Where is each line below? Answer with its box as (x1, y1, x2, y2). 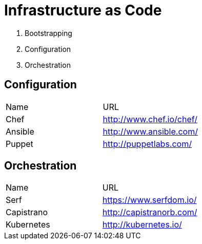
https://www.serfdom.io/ (102, 195, 197, 205)
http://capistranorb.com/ (102, 207, 197, 218)
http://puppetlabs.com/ (103, 138, 192, 149)
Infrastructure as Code (4, 2, 162, 19)
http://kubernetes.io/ (102, 219, 182, 230)
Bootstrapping (25, 28, 72, 37)
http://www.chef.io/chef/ (103, 114, 197, 124)
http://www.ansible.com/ (103, 126, 198, 137)
